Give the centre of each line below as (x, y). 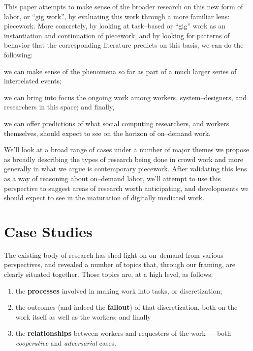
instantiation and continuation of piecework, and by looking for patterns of (117, 35)
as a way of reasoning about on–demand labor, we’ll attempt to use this (112, 178)
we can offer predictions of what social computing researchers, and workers (117, 123)
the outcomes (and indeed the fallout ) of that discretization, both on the (126, 307)
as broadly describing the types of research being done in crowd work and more (124, 159)
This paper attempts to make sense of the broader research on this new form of (124, 6)
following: (18, 54)
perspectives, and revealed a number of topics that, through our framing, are (120, 264)
